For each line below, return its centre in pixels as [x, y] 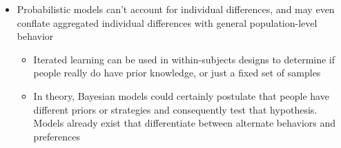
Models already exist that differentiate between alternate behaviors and [185, 123]
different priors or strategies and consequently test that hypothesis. [175, 109]
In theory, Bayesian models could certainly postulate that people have [181, 95]
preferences [57, 136]
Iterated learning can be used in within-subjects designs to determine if [184, 59]
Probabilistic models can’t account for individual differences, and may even [176, 9]
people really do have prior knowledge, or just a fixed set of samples [177, 73]
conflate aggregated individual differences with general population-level [167, 22]
